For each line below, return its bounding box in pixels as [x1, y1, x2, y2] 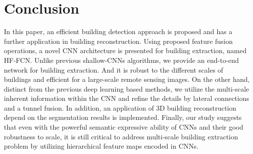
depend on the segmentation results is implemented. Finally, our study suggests [4, 112, 242, 122]
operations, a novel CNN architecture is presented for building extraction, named [4, 45, 247, 56]
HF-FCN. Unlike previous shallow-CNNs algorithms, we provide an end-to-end [4, 55, 239, 65]
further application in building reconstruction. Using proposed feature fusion [4, 36, 233, 46]
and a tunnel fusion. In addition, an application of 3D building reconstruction [4, 102, 236, 113]
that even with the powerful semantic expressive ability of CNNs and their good [4, 122, 244, 132]
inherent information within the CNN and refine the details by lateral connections [4, 93, 250, 103]
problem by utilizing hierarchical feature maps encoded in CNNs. [4, 141, 199, 151]
